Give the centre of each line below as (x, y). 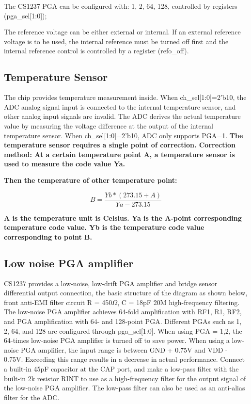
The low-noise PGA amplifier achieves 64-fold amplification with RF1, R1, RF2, (123, 312)
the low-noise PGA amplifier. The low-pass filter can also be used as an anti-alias (125, 388)
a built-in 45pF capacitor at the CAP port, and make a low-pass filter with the (121, 368)
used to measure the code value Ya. (64, 164)
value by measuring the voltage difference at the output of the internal (109, 125)
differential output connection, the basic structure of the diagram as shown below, (126, 293)
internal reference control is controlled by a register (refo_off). (96, 51)
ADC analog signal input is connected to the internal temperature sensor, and (120, 106)
